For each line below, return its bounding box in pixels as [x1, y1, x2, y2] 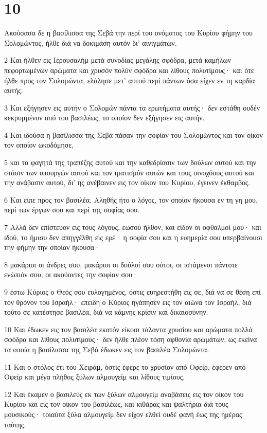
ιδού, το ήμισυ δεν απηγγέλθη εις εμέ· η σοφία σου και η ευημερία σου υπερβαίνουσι [4, 231, 262, 242]
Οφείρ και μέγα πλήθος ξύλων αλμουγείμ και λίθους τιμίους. [4, 371, 185, 382]
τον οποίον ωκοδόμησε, [4, 139, 74, 150]
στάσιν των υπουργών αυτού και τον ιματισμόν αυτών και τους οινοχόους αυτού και [4, 167, 255, 177]
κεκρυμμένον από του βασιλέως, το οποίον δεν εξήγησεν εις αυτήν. [4, 112, 205, 123]
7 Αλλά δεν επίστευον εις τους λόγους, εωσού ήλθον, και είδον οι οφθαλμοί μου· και [4, 222, 261, 232]
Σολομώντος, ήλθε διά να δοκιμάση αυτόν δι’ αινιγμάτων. [4, 37, 177, 48]
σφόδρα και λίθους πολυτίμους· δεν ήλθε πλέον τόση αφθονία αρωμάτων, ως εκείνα [4, 334, 257, 345]
